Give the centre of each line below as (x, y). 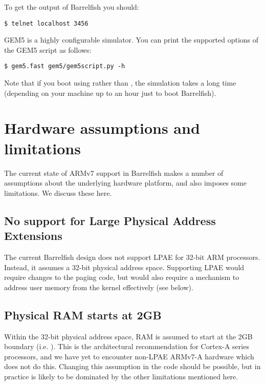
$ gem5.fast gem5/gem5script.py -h (65, 66)
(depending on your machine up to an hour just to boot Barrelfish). (110, 93)
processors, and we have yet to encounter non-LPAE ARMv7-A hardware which (129, 356)
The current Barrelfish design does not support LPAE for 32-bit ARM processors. (132, 257)
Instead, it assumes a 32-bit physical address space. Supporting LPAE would (124, 267)
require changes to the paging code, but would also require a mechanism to (122, 277)
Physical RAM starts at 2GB (83, 315)
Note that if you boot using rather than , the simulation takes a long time (120, 83)
